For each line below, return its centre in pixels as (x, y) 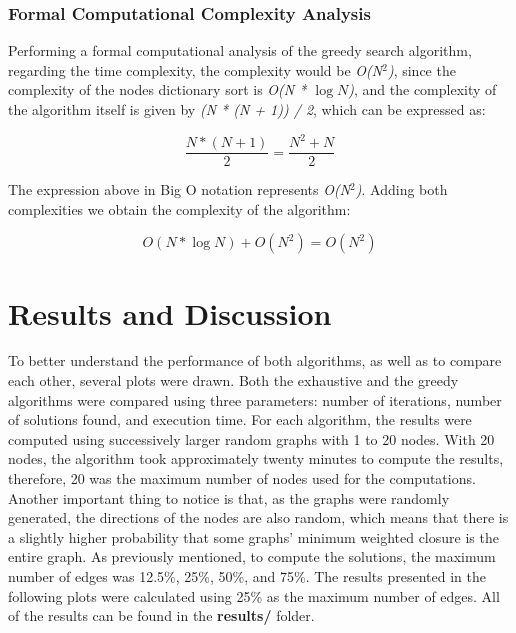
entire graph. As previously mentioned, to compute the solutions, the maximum (252, 556)
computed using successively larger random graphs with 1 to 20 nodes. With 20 (251, 438)
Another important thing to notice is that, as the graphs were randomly (229, 497)
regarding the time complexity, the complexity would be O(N (195, 69)
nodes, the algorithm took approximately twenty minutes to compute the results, (256, 458)
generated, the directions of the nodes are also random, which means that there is (258, 517)
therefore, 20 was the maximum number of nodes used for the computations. (242, 478)
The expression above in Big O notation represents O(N (179, 189)
